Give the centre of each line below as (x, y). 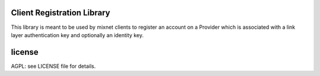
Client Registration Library (61, 13)
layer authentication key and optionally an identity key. (77, 35)
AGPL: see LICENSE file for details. (53, 66)
